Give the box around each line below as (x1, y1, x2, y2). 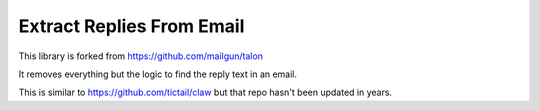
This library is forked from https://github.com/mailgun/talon (18, 50, 264, 62)
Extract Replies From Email (18, 15, 245, 37)
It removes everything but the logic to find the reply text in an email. (18, 68, 298, 80)
